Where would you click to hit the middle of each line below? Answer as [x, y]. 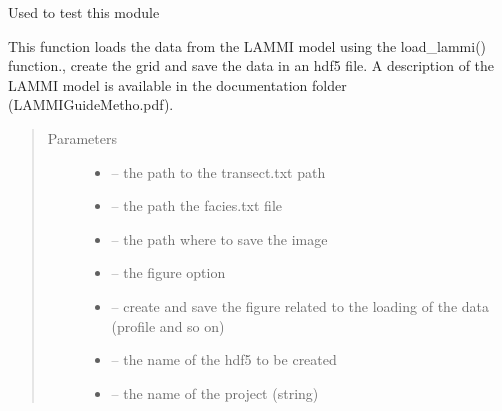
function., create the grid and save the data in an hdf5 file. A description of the [251, 65]
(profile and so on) [168, 325]
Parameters [82, 137]
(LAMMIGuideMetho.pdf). [91, 104]
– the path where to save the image [219, 238]
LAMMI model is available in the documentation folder [177, 84]
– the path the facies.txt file [197, 205]
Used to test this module [84, 12]
